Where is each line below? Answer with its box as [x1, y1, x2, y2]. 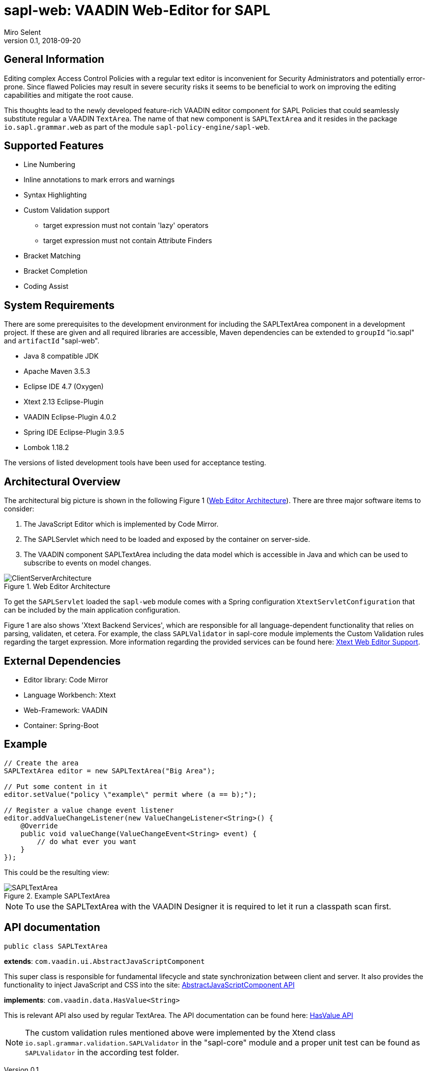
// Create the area [4, 759, 79, 767]
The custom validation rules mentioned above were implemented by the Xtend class [25, 1027, 336, 1038]
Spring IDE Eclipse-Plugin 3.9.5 [24, 428, 124, 437]
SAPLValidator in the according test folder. [25, 1047, 179, 1057]
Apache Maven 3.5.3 [24, 367, 90, 376]
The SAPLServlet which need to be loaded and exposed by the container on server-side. [24, 535, 311, 544]
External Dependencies [4, 654, 121, 667]
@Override [20, 821, 58, 830]
